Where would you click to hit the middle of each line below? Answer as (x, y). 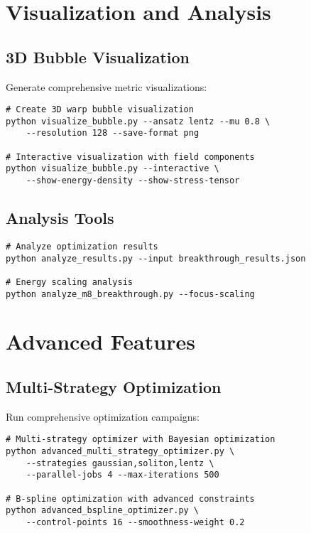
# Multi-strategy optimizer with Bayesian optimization (141, 440)
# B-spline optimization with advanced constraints (130, 499)
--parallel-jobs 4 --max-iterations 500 (122, 475)
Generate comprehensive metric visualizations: (107, 86)
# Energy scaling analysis (69, 282)
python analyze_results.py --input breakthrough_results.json (156, 258)
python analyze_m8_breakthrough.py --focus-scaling (130, 294)
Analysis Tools (60, 218)
